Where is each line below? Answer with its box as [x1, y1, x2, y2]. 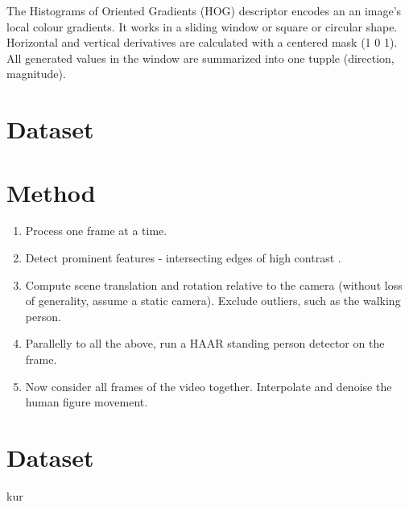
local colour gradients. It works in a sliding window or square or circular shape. [6, 18, 398, 35]
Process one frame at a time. [25, 222, 167, 239]
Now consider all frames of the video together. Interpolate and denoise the [25, 377, 392, 394]
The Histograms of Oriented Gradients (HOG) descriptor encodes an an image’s [6, 2, 402, 19]
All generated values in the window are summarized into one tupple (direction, [6, 49, 395, 66]
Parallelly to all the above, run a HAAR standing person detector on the [25, 335, 385, 352]
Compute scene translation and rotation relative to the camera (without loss [25, 276, 403, 293]
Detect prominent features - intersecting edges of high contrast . [25, 249, 341, 266]
